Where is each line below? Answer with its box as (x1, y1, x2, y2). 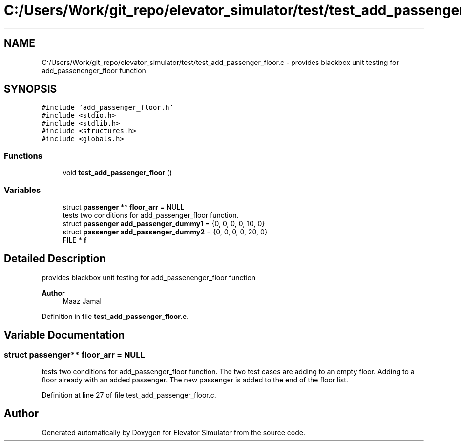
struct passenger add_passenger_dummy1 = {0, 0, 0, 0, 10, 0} (63, 219, 265, 228)
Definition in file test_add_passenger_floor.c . (42, 312, 189, 320)
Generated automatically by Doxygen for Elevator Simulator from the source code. (42, 428, 306, 437)
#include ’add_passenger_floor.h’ (42, 104, 174, 112)
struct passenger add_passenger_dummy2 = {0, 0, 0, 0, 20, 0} (63, 227, 268, 236)
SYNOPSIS (4, 83, 57, 96)
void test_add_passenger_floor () (63, 169, 172, 177)
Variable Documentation (4, 329, 125, 341)
